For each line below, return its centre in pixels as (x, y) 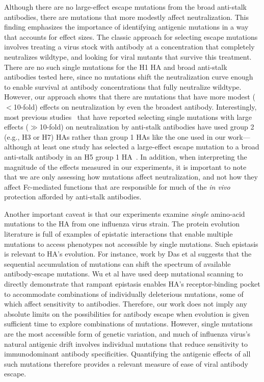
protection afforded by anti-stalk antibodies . (73, 197)
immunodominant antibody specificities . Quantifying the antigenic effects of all (127, 354)
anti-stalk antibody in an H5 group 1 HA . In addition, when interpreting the (126, 156)
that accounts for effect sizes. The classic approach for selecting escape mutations (131, 36)
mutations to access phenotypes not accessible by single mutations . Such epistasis (131, 244)
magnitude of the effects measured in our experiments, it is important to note (125, 167)
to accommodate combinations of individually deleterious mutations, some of (124, 294)
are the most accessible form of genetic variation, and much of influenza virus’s (127, 334)
